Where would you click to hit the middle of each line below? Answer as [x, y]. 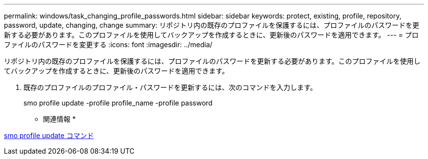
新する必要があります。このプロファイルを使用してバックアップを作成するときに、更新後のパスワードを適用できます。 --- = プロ [211, 35]
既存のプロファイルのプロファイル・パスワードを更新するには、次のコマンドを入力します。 [170, 87]
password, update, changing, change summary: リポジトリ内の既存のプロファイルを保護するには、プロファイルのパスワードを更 [212, 25]
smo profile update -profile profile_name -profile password [118, 103]
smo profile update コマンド [49, 135]
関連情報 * [59, 119]
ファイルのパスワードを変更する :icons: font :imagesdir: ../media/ [108, 44]
